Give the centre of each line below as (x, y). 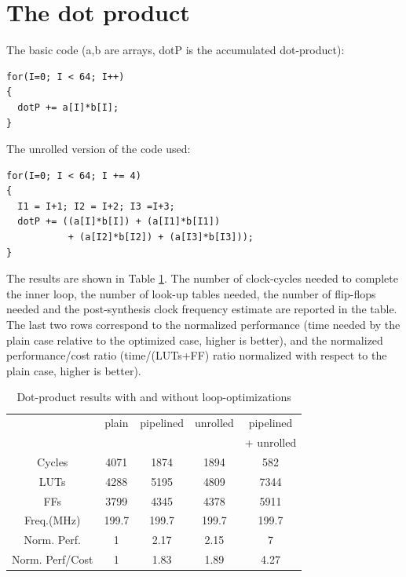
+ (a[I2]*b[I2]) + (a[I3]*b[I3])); (161, 237)
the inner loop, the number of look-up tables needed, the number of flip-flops (191, 293)
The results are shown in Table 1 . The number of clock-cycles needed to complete (202, 278)
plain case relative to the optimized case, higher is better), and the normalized (195, 340)
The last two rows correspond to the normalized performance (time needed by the (203, 325)
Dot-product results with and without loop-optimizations (154, 397)
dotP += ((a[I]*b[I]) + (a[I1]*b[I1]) (119, 222)
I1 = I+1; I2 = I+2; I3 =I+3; (96, 206)
